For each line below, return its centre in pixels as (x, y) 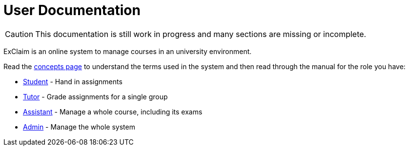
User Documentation (72, 10)
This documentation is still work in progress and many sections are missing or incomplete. (201, 34)
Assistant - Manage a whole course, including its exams (113, 112)
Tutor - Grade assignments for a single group (95, 96)
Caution (19, 34)
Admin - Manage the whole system (79, 127)
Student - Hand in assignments (73, 81)
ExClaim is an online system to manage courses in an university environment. (128, 51)
